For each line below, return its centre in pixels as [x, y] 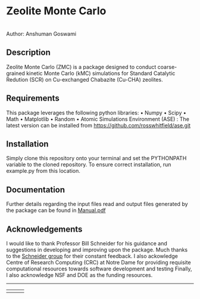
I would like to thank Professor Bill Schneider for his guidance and [87, 243]
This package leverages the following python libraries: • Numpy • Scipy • [96, 113]
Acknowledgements [44, 229]
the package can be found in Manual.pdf [56, 210]
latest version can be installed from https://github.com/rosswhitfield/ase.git [99, 125]
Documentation [36, 190]
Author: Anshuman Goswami [41, 33]
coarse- [167, 67]
